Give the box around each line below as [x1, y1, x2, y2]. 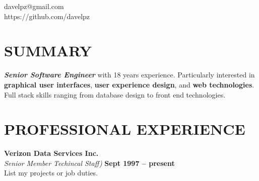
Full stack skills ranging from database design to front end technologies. [4, 89, 226, 100]
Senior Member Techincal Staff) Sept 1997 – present [4, 157, 175, 168]
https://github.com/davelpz [4, 11, 90, 21]
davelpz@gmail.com [4, 1, 64, 11]
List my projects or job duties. [4, 167, 98, 178]
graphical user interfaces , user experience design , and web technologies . [4, 79, 254, 89]
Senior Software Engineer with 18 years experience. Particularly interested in [4, 69, 255, 80]
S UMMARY [4, 40, 92, 61]
